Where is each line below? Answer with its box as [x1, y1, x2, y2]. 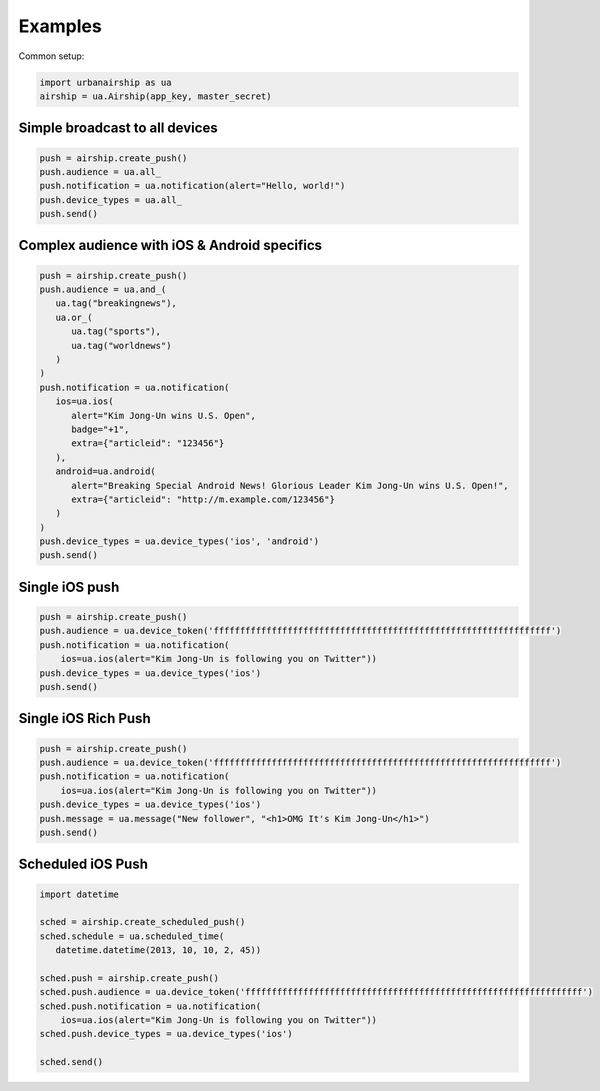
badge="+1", [71, 423, 130, 435]
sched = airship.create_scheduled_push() [39, 916, 246, 928]
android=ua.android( [55, 466, 157, 477]
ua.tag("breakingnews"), [55, 298, 177, 309]
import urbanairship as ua [39, 76, 172, 88]
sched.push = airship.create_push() [39, 972, 220, 984]
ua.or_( [55, 311, 93, 323]
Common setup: [18, 50, 85, 62]
